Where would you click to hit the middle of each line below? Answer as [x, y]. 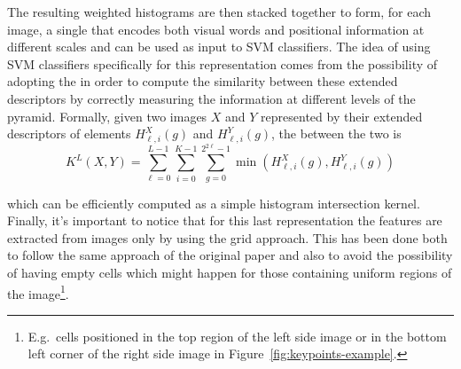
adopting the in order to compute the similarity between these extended [203, 81]
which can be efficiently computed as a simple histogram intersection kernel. [214, 203]
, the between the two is [336, 133]
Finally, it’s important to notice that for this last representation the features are [225, 220]
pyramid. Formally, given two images [107, 116]
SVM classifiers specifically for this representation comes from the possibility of [223, 63]
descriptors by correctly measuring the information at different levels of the [211, 98]
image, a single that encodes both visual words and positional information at [216, 29]
